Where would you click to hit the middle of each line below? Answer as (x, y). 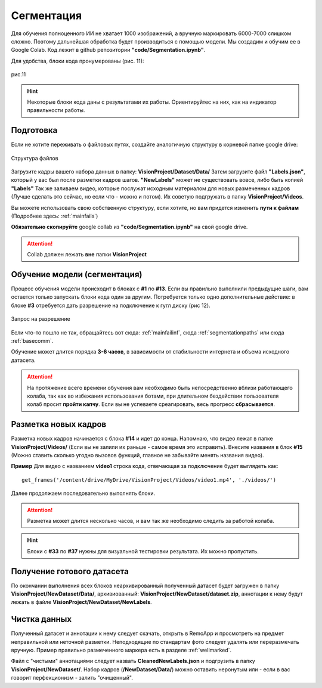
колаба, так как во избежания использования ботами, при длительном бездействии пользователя (153, 396)
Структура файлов (35, 158)
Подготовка (34, 130)
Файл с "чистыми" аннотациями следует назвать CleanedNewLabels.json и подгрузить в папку (133, 661)
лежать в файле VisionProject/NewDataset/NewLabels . (81, 602)
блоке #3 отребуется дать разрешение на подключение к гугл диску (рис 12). (111, 305)
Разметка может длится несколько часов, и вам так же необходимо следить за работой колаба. (151, 520)
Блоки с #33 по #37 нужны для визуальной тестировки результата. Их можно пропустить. (143, 551)
